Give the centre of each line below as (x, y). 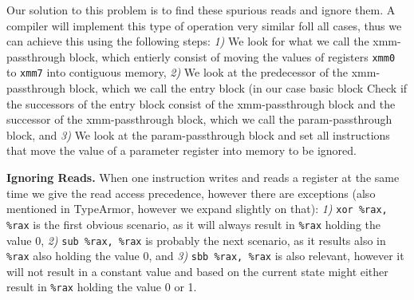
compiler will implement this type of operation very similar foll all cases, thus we (204, 25)
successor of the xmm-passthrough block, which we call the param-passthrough (199, 119)
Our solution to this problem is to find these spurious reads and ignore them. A (201, 10)
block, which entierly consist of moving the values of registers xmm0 (232, 56)
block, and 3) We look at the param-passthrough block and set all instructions (198, 134)
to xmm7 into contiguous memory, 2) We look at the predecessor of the (177, 72)
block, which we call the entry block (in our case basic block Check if (238, 88)
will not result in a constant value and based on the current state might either (197, 271)
